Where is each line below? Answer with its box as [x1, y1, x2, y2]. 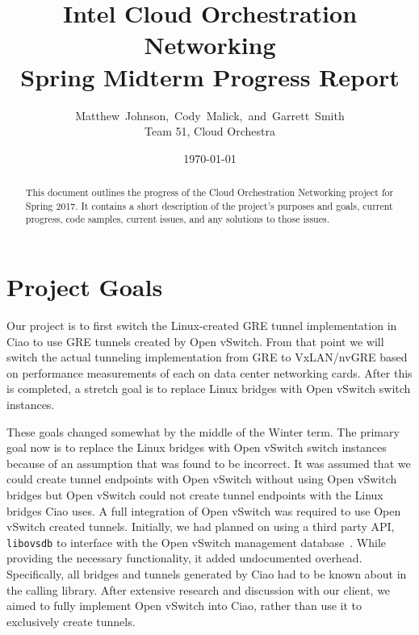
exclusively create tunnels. [6, 612, 136, 629]
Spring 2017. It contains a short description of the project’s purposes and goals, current [25, 198, 393, 212]
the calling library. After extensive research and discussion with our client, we [6, 581, 391, 598]
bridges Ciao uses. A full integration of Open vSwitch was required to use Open [6, 502, 401, 519]
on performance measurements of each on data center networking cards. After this [6, 364, 413, 381]
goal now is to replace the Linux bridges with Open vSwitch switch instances [6, 439, 387, 456]
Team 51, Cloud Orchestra [145, 123, 275, 140]
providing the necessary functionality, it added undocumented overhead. [6, 549, 362, 566]
